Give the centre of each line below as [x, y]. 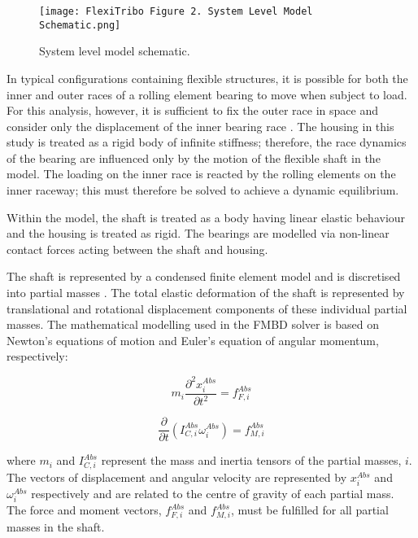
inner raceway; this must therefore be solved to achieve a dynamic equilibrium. [203, 190]
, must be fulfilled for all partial [310, 510]
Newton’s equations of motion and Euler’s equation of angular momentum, [193, 340]
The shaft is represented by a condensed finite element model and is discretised [204, 276]
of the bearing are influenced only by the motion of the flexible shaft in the [194, 157]
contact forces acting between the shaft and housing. [137, 249]
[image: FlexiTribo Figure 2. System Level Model [176, 11]
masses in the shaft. [56, 526]
